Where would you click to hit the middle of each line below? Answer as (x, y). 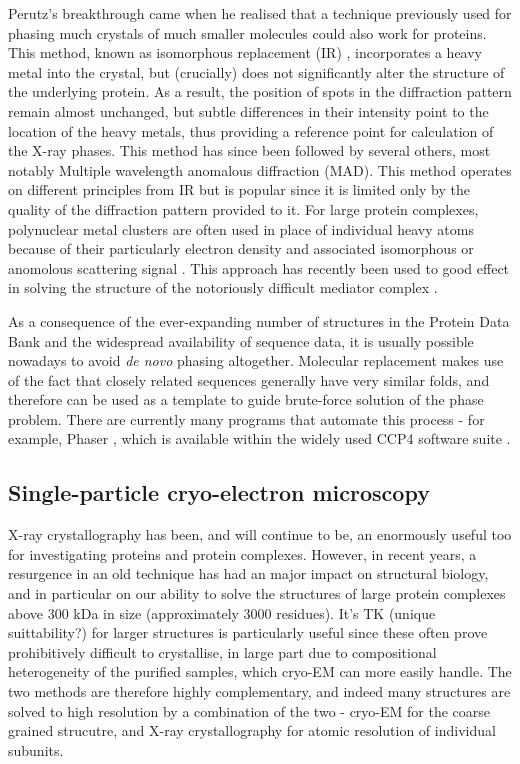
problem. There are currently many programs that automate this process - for (246, 418)
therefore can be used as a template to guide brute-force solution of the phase (246, 399)
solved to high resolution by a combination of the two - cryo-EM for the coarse (249, 710)
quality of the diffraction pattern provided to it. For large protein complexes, (243, 208)
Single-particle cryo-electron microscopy (219, 492)
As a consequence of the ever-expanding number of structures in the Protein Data (259, 320)
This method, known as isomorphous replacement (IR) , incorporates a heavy (245, 52)
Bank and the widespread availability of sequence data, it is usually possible (241, 340)
